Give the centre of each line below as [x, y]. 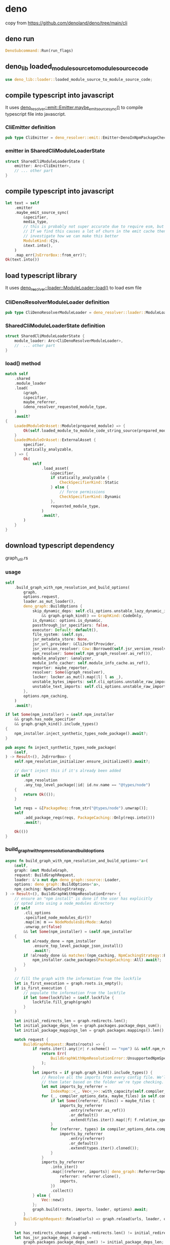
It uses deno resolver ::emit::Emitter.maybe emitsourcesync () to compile [74, 108]
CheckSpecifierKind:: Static [89, 483]
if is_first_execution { [40, 988]
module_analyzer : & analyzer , [63, 658]
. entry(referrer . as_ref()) [97, 1110]
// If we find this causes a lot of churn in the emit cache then [95, 232]
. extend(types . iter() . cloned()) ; [104, 1148]
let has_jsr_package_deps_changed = [53, 1237]
